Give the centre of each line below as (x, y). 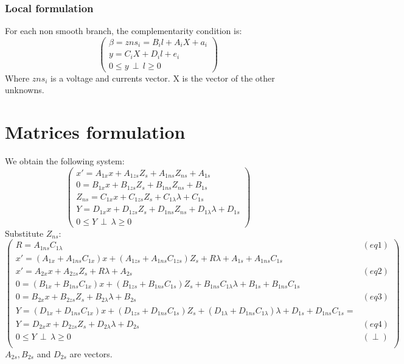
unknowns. (25, 90)
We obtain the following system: (65, 161)
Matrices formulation (95, 132)
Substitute (24, 233)
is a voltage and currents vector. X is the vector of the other (163, 78)
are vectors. (91, 353)
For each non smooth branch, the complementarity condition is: (124, 31)
